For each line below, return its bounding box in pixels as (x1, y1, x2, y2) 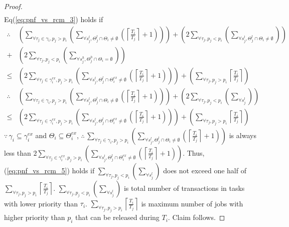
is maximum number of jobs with (141, 198, 243, 208)
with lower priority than (4, 198, 78, 208)
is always (229, 130, 256, 140)
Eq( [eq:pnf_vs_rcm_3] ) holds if (4, 14, 103, 25)
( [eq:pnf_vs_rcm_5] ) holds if (4, 165, 95, 175)
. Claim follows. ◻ (168, 212, 225, 222)
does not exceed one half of (163, 165, 246, 175)
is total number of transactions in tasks (123, 182, 245, 193)
